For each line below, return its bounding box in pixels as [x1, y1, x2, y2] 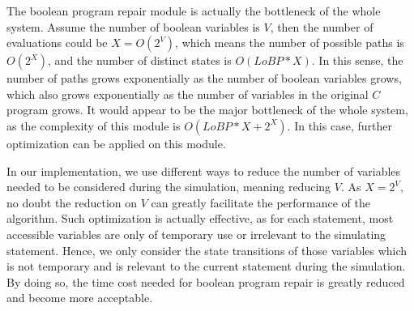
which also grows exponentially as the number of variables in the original [6, 85, 369, 102]
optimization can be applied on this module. [6, 134, 226, 151]
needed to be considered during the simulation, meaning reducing [6, 178, 331, 195]
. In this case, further [287, 117, 392, 134]
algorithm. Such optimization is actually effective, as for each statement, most [6, 210, 394, 227]
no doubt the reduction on [6, 194, 138, 211]
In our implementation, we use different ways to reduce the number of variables [6, 162, 401, 179]
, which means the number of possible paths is [175, 34, 404, 51]
